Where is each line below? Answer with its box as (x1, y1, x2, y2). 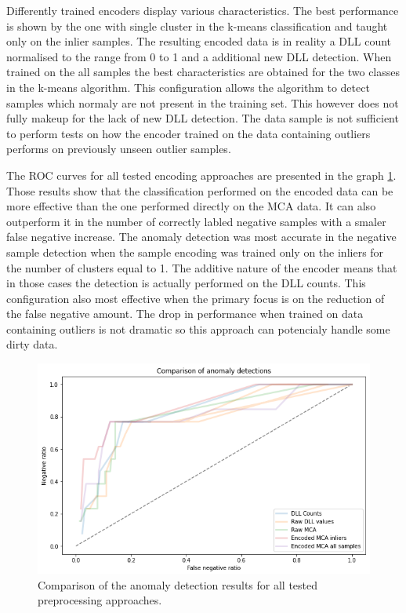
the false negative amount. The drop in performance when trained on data (6, 305, 364, 322)
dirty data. (6, 336, 58, 352)
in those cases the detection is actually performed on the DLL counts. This (6, 275, 366, 291)
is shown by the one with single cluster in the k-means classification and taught (6, 17, 388, 34)
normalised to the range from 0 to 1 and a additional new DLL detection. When (6, 48, 392, 64)
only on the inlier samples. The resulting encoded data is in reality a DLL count (6, 33, 392, 49)
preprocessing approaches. (38, 592, 162, 608)
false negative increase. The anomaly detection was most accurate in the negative (6, 228, 397, 245)
